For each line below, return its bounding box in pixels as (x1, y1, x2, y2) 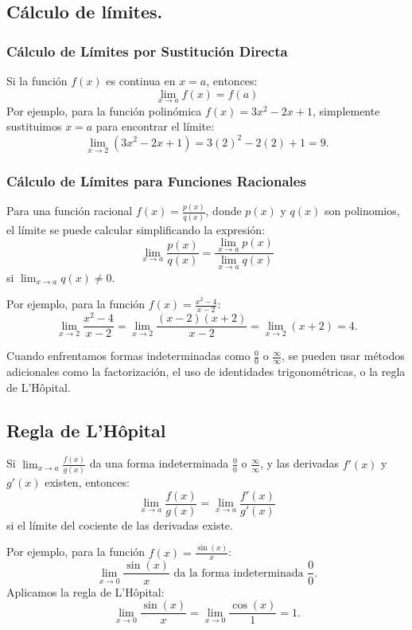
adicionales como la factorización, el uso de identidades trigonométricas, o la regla (6, 363, 406, 380)
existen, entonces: (45, 474, 130, 491)
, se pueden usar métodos (282, 347, 405, 364)
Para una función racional (6, 202, 133, 219)
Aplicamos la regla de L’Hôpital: (6, 583, 165, 600)
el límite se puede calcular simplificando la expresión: (6, 221, 266, 237)
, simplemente (312, 102, 380, 119)
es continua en (106, 72, 176, 88)
